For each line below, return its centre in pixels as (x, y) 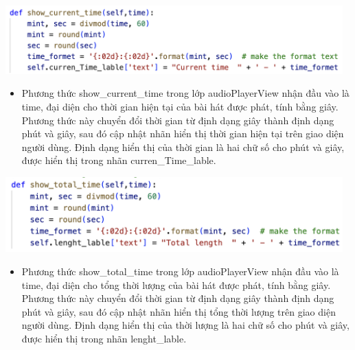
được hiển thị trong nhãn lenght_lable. (104, 338)
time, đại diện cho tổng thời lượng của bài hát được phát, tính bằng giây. (176, 284)
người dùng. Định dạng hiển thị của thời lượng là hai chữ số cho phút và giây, (185, 325)
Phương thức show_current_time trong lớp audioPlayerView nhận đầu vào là (185, 93)
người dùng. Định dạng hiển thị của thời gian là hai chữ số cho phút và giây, (183, 147)
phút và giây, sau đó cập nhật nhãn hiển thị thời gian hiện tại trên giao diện (183, 133)
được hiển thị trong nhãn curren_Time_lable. (119, 160)
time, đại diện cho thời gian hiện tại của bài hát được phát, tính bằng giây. (180, 106)
